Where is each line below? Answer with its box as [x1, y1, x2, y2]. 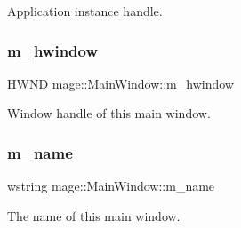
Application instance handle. [7, 2, 163, 20]
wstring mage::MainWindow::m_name [7, 177, 215, 195]
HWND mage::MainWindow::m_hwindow [7, 74, 234, 92]
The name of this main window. [7, 206, 181, 224]
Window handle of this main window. [7, 104, 211, 122]
